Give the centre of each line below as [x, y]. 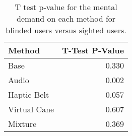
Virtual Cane [31, 109]
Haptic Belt [29, 94]
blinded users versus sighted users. [66, 30]
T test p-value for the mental [66, 7]
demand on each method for [66, 18]
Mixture [22, 124]
